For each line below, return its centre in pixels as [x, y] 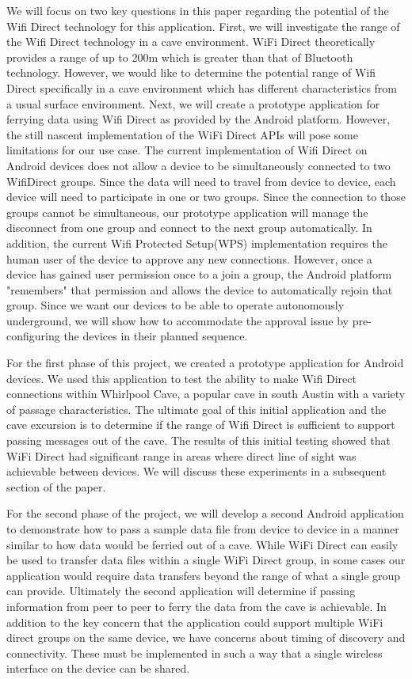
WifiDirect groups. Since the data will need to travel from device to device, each [201, 181]
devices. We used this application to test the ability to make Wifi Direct [181, 378]
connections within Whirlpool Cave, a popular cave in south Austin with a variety [206, 394]
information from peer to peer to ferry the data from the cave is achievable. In [196, 606]
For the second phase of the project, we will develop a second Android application [205, 513]
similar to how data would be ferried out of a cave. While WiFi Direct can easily [202, 544]
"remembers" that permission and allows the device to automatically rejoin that [200, 289]
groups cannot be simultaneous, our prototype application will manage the [187, 212]
